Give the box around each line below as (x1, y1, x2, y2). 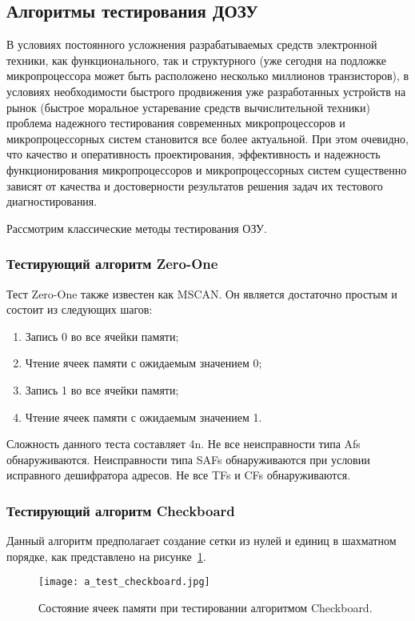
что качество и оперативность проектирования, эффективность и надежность (6, 146, 381, 162)
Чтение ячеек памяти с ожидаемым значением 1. (25, 408, 262, 425)
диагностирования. (6, 193, 98, 210)
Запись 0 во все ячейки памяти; (25, 327, 179, 344)
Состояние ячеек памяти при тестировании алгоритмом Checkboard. (38, 599, 373, 615)
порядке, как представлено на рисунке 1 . (6, 547, 206, 564)
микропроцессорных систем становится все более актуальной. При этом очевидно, (6, 130, 409, 146)
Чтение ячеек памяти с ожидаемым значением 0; (25, 355, 262, 371)
